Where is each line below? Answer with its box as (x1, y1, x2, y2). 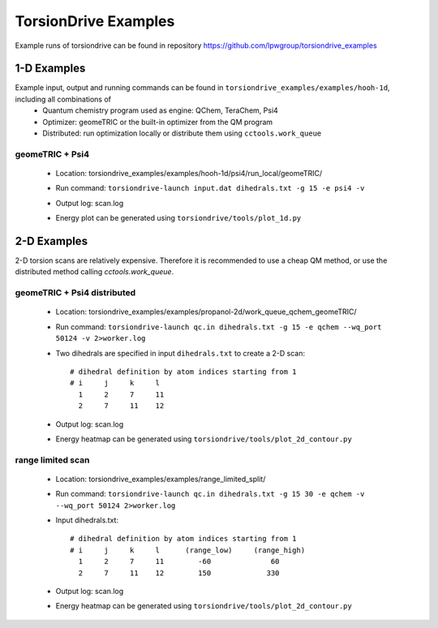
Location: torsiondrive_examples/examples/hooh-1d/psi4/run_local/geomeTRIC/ (55, 168, 323, 178)
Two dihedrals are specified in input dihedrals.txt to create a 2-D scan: (55, 348, 306, 358)
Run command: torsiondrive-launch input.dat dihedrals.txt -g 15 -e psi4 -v (55, 183, 365, 193)
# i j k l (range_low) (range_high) (70, 545, 306, 555)
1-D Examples (15, 62, 86, 75)
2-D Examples (15, 234, 88, 247)
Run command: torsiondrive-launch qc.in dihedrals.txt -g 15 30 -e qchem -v (55, 489, 365, 499)
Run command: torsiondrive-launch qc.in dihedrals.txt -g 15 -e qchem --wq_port (55, 321, 382, 332)
